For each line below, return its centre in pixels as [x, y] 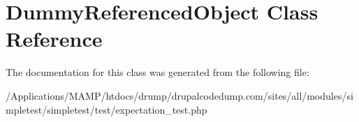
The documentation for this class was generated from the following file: [157, 72]
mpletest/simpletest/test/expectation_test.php [107, 109]
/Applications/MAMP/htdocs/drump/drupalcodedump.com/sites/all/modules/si [179, 95]
